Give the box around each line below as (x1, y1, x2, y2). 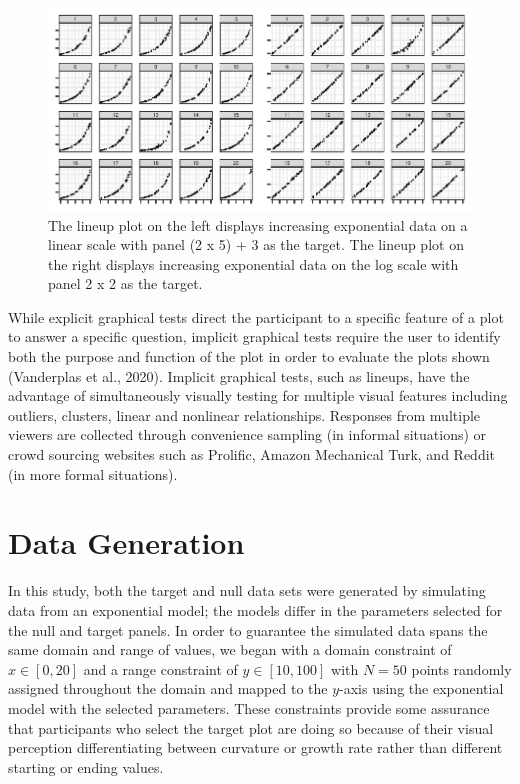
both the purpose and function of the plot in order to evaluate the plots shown (8, 346, 490, 367)
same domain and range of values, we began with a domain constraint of (8, 639, 452, 660)
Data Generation (8, 522, 245, 563)
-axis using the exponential (339, 678, 504, 699)
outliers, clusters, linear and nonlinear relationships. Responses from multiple (8, 404, 481, 425)
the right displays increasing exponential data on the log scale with (48, 253, 459, 274)
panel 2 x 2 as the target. (48, 273, 203, 294)
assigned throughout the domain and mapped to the (8, 678, 328, 699)
